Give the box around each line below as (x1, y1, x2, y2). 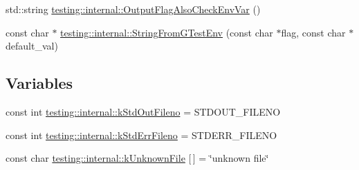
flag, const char (281, 25, 346, 39)
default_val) (6, 39, 58, 53)
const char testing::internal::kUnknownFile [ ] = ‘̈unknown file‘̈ (6, 151, 269, 165)
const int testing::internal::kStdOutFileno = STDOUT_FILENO (6, 104, 281, 118)
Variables (6, 72, 73, 94)
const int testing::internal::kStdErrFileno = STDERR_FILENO (6, 127, 277, 142)
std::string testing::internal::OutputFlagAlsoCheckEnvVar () (6, 2, 261, 16)
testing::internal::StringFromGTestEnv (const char (60, 25, 273, 39)
